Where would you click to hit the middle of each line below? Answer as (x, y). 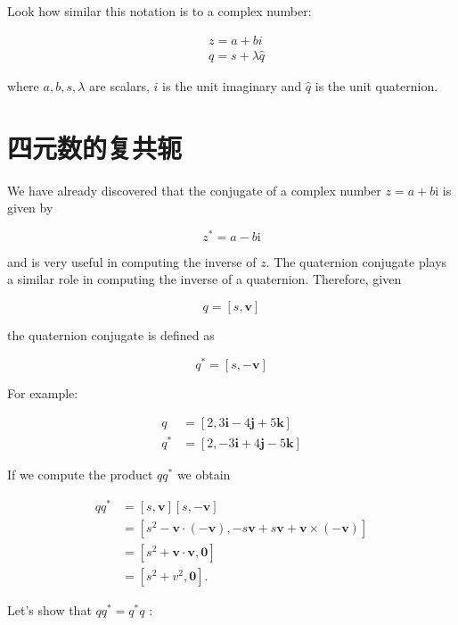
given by (30, 208)
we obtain (204, 475)
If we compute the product (80, 475)
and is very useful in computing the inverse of (132, 261)
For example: (43, 392)
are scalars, (119, 85)
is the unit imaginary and (232, 85)
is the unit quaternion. (376, 85)
